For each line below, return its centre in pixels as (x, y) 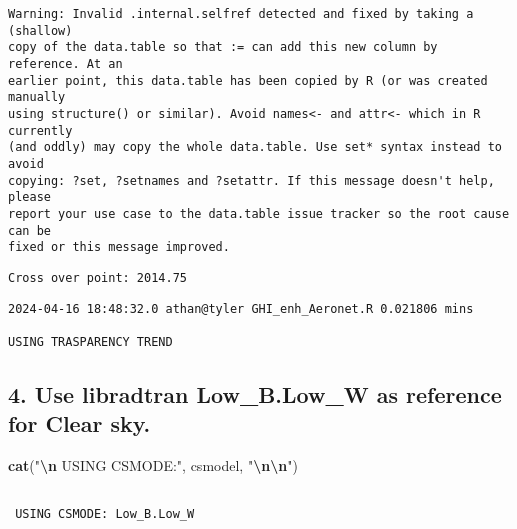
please (29, 197)
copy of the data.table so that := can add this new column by (223, 47)
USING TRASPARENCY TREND (90, 341)
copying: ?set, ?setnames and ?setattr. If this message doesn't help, (251, 180)
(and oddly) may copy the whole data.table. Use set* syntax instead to (255, 147)
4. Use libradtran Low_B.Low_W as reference (255, 393)
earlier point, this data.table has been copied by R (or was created (248, 80)
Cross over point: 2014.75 (97, 277)
